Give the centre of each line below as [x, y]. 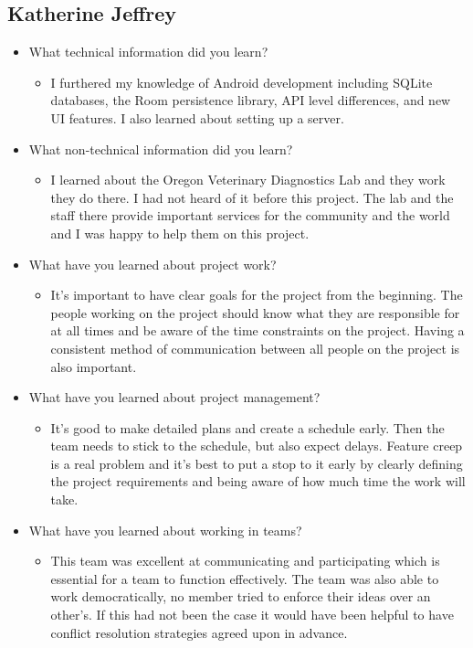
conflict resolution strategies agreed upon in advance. [199, 632]
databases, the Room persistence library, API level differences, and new [251, 100]
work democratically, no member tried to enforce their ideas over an [241, 596]
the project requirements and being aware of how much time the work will [258, 481]
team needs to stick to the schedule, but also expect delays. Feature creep [257, 446]
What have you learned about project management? [174, 397]
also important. [94, 366]
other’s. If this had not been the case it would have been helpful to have [252, 615]
